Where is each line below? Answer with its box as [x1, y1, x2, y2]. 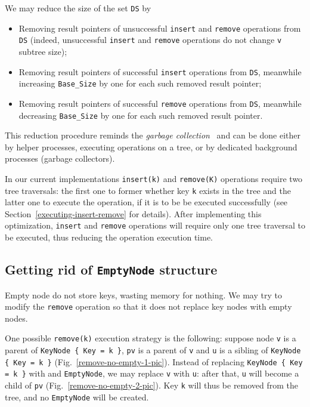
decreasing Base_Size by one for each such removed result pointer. [18, 109, 263, 121]
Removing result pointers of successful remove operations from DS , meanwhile [18, 97, 302, 109]
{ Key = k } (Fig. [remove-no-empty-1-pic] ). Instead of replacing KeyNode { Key [5, 355, 303, 368]
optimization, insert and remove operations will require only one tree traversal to [5, 219, 305, 232]
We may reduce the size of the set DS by [5, 2, 151, 14]
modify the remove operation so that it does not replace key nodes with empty [5, 300, 292, 313]
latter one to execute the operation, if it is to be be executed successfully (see [5, 196, 288, 208]
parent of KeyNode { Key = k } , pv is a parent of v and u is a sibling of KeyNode [5, 344, 301, 356]
